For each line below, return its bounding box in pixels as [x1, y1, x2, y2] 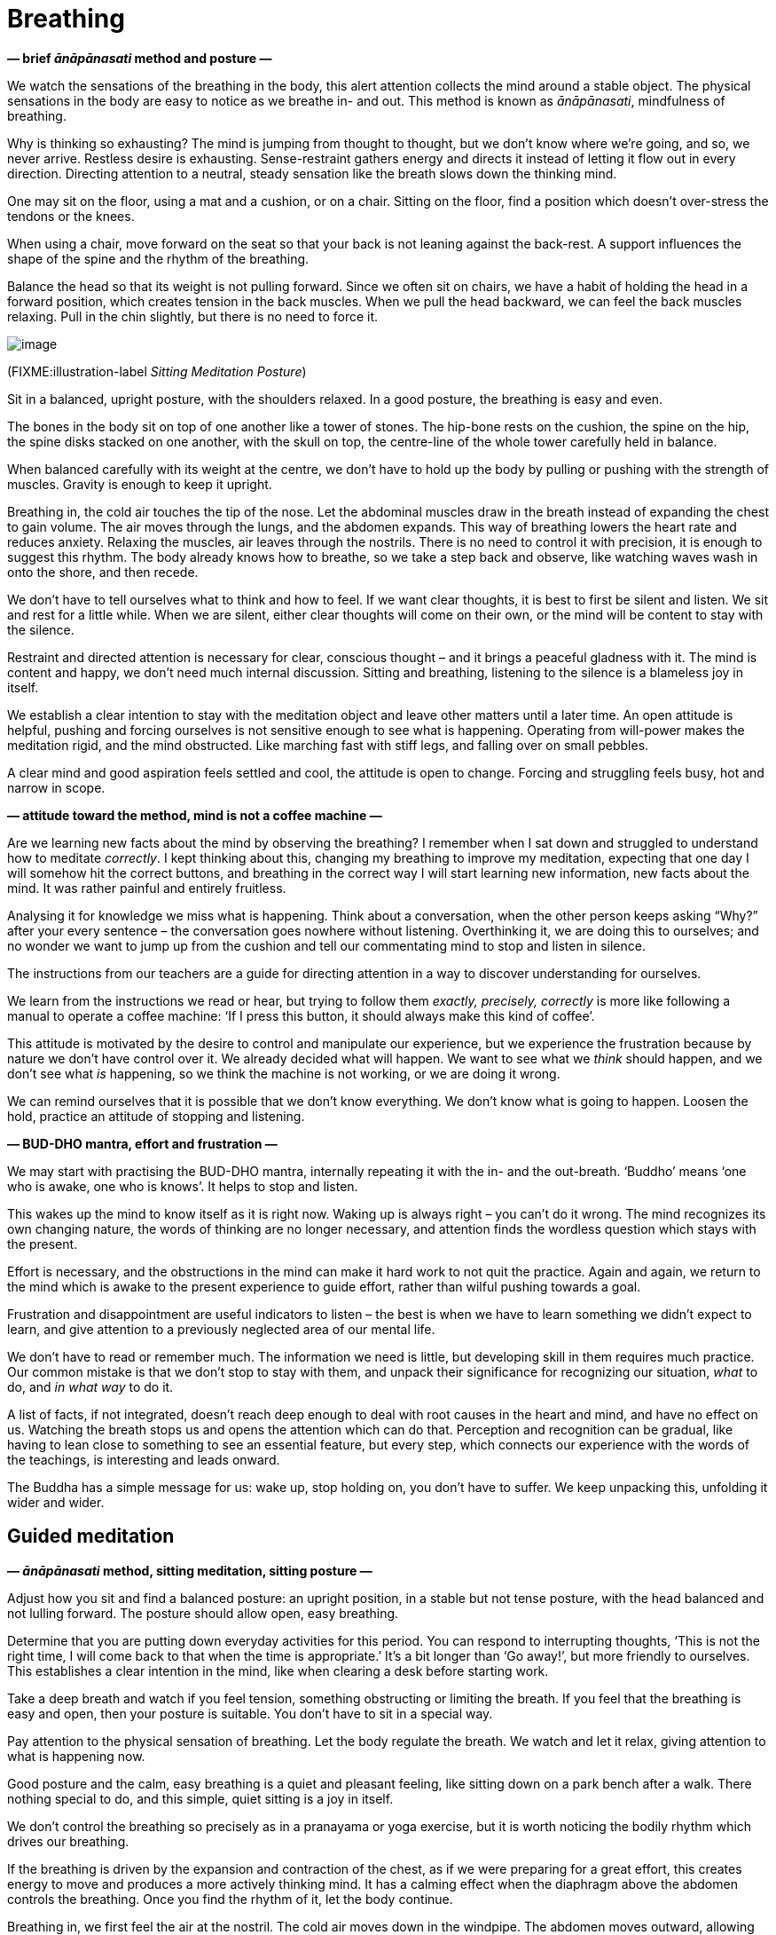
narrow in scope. [7, 779, 106, 795]
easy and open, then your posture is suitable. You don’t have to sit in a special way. [7, 1705, 493, 1721]
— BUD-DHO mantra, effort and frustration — [7, 1135, 278, 1151]
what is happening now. [7, 1748, 145, 1764]
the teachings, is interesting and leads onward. [7, 1451, 280, 1467]
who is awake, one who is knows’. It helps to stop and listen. [7, 1178, 358, 1194]
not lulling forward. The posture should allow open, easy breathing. [7, 1605, 399, 1621]
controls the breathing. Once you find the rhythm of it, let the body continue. [7, 1891, 453, 1907]
